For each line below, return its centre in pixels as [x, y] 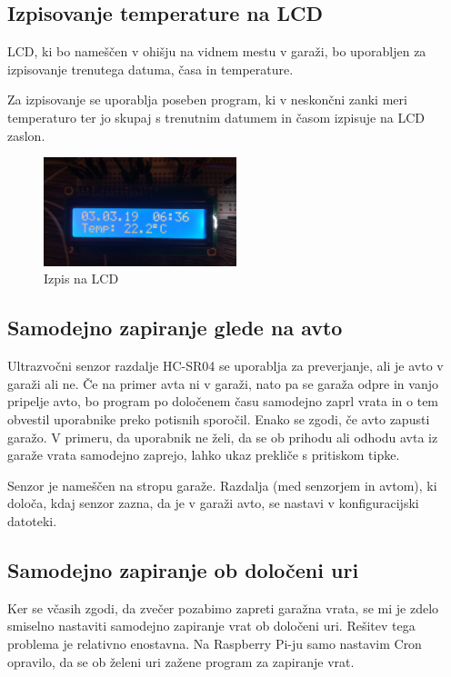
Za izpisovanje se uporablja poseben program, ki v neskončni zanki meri [207, 100]
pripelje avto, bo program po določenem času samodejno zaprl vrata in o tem [223, 401]
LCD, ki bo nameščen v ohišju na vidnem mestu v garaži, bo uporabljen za [217, 51]
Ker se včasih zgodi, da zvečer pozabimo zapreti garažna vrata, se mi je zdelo [223, 607]
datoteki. [32, 520]
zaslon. [26, 135]
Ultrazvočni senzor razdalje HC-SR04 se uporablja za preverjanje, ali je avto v [225, 366]
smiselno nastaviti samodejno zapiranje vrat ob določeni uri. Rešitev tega [211, 626]
